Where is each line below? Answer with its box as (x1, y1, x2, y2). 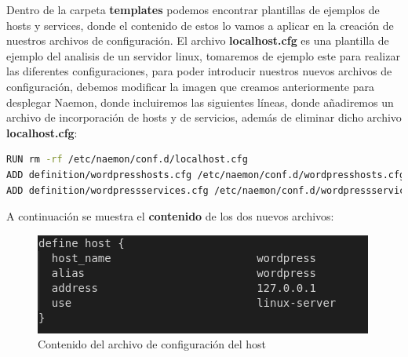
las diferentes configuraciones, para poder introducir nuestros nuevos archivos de (6, 63, 392, 79)
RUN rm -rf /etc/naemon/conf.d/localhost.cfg (6, 154, 248, 166)
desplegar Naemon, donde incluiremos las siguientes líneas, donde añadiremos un (6, 93, 394, 110)
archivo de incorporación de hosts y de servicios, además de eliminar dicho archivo (6, 109, 402, 126)
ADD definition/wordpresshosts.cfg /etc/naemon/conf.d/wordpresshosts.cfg (6, 169, 406, 180)
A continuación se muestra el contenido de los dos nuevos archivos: (6, 208, 334, 224)
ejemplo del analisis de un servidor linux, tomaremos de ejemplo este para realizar (6, 47, 400, 64)
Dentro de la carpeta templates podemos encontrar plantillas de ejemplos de (6, 2, 380, 17)
